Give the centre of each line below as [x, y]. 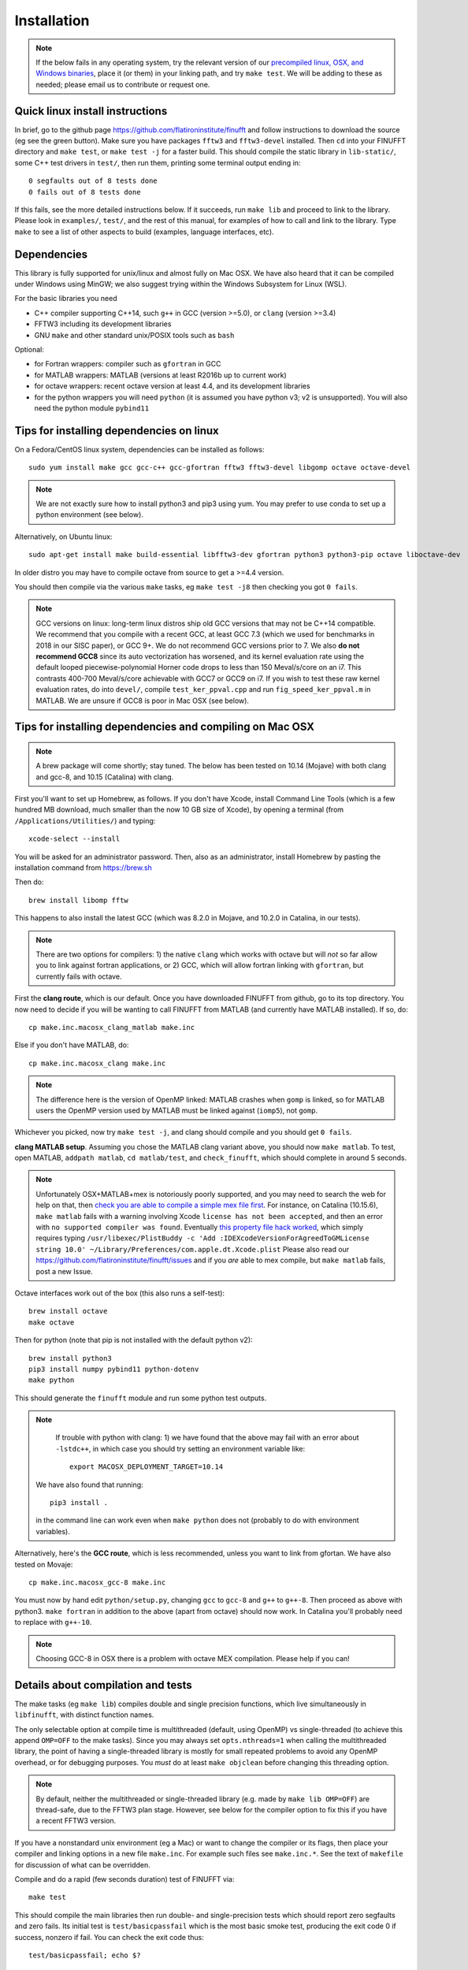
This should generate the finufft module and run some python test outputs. [141, 1398]
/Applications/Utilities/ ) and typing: [85, 820]
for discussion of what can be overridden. [83, 1864]
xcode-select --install [74, 839]
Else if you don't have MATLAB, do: [72, 1045]
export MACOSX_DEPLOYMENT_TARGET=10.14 [147, 1467]
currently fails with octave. [79, 976]
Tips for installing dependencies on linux [117, 431]
